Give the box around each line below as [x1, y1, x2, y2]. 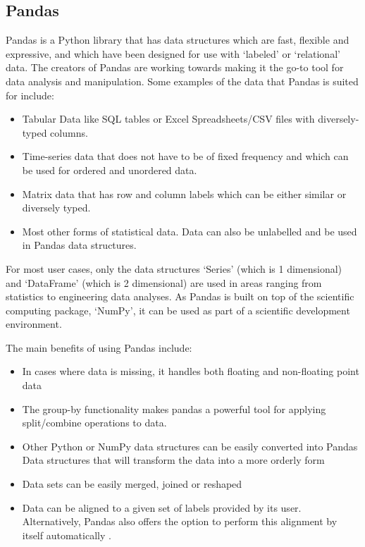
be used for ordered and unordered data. [22, 162, 197, 177]
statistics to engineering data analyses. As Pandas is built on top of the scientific [6, 289, 354, 304]
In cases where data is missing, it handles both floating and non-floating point [22, 364, 359, 379]
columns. [50, 125, 88, 140]
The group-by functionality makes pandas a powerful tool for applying [22, 401, 326, 416]
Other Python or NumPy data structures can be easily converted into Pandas [22, 438, 358, 453]
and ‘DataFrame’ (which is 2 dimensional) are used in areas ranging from [6, 275, 322, 290]
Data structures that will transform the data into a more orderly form [22, 453, 325, 467]
